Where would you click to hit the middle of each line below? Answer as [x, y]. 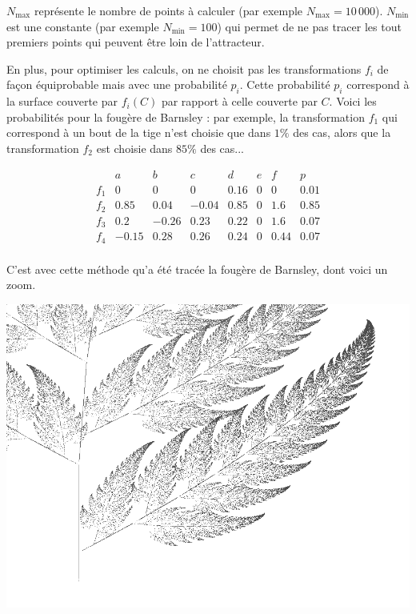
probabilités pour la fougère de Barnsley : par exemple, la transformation [186, 116]
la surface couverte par [62, 101]
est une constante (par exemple [83, 26]
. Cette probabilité [285, 84]
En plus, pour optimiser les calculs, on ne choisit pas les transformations [184, 68]
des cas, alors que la [342, 132]
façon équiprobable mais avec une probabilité [117, 84]
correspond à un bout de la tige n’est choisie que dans [139, 132]
